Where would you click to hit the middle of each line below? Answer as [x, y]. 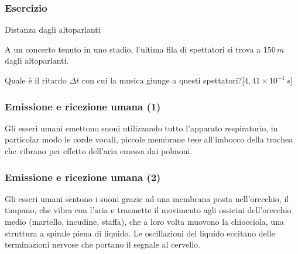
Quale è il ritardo [36, 80]
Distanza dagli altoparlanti [53, 29]
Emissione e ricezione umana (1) [83, 106]
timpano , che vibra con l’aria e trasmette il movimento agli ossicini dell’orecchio [148, 210]
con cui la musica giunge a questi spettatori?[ [163, 80]
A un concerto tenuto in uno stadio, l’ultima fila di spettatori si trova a [133, 49]
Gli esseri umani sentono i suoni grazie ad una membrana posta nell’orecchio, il [147, 198]
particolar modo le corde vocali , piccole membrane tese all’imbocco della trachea [149, 139]
